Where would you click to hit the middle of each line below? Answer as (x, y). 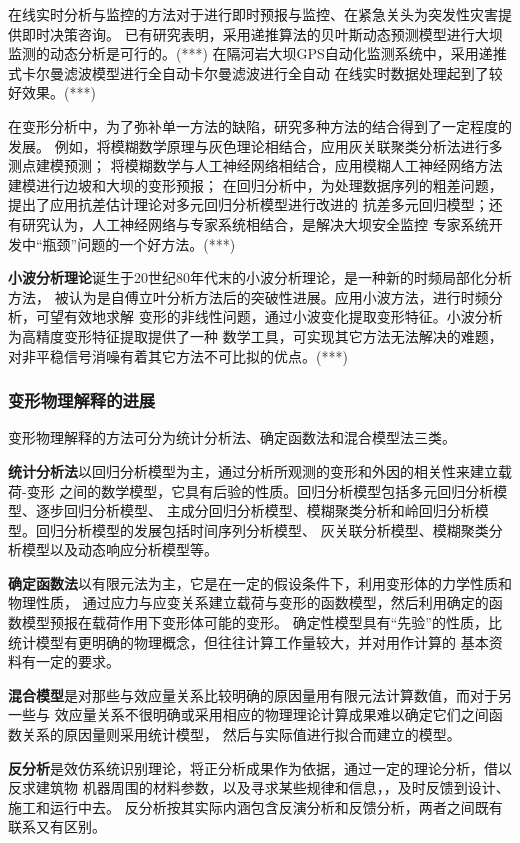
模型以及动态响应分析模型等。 (119, 549)
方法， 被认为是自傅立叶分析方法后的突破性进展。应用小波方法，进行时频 (248, 296)
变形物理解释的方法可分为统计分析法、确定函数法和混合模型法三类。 (232, 437)
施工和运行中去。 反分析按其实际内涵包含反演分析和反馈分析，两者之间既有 (255, 806)
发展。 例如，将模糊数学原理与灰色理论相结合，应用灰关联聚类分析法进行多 (255, 145)
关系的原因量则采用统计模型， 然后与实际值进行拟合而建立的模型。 (241, 734)
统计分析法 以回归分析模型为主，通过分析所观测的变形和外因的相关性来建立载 (260, 470)
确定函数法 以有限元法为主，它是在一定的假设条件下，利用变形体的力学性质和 (260, 582)
